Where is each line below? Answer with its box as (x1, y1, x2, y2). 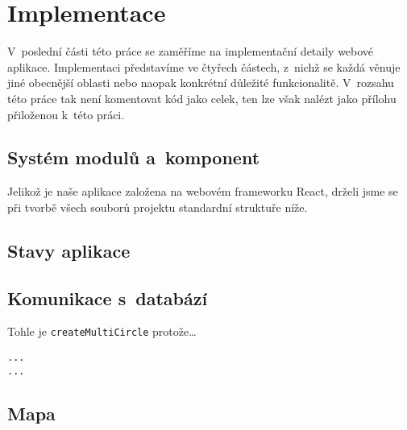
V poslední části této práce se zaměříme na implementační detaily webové (7, 43, 374, 60)
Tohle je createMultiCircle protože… (7, 323, 197, 340)
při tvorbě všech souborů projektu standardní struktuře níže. (7, 198, 308, 215)
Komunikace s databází (7, 285, 208, 310)
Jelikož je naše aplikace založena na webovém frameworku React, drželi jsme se (7, 183, 398, 200)
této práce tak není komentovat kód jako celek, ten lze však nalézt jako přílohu (7, 89, 397, 106)
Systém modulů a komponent (7, 145, 260, 170)
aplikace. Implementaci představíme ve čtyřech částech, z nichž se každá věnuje (7, 58, 401, 75)
